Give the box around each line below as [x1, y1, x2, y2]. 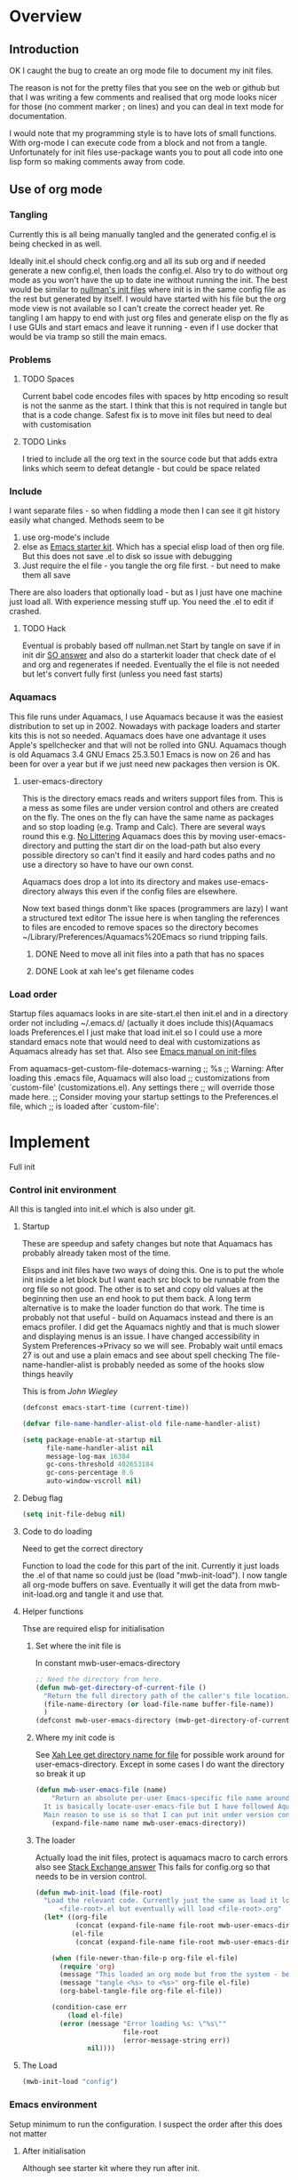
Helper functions [21, 1606, 84, 1616]
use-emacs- [223, 876, 269, 886]
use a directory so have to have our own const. [21, 859, 194, 870]
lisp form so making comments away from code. [9, 156, 186, 166]
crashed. [9, 606, 42, 617]
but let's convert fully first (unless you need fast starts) [21, 669, 223, 679]
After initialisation [21, 2145, 86, 2156]
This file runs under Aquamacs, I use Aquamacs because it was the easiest [9, 711, 284, 722]
